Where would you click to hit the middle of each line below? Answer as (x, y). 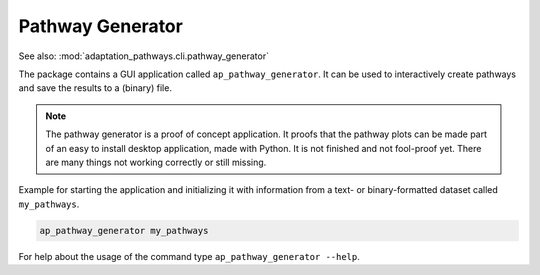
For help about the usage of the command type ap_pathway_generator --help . (189, 256)
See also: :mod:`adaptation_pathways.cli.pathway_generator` (144, 56)
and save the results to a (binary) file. (95, 88)
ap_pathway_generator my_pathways (124, 230)
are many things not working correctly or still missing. (156, 162)
